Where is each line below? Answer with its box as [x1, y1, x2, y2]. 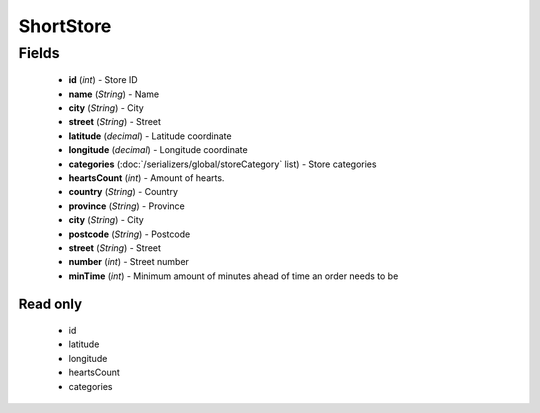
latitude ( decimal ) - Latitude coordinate [68, 130, 232, 142]
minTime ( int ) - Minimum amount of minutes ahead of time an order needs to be [68, 270, 399, 282]
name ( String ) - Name [68, 88, 160, 100]
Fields [18, 44, 60, 62]
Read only [18, 296, 83, 313]
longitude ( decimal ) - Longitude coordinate [68, 144, 249, 156]
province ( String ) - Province [68, 200, 185, 212]
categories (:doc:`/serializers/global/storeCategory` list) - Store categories [68, 158, 377, 170]
